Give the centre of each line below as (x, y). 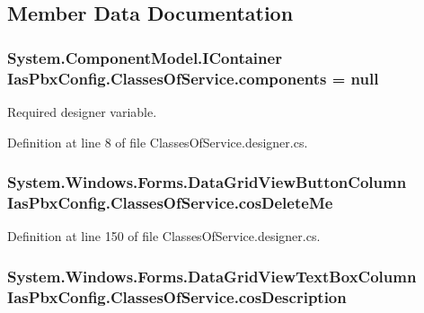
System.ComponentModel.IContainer (145, 57)
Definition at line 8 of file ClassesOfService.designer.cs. (158, 142)
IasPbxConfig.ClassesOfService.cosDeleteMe (170, 202)
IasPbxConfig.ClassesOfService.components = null (193, 78)
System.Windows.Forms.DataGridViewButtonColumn (207, 182)
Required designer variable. (82, 111)
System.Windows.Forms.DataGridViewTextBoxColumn (212, 276)
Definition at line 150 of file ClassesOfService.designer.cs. (164, 236)
